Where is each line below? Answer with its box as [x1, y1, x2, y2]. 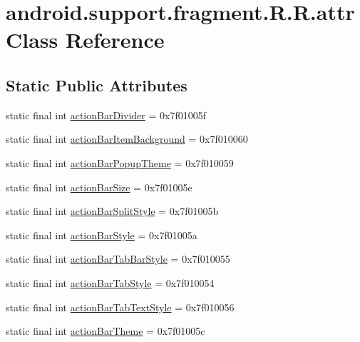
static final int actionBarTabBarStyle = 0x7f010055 [6, 251, 230, 266]
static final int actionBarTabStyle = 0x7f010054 [6, 275, 215, 290]
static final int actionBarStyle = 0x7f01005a [6, 227, 197, 242]
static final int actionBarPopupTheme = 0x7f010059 [6, 155, 234, 170]
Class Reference [6, 25, 165, 54]
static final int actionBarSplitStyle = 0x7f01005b [6, 203, 219, 218]
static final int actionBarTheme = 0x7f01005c [6, 323, 205, 338]
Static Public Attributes [6, 74, 187, 96]
